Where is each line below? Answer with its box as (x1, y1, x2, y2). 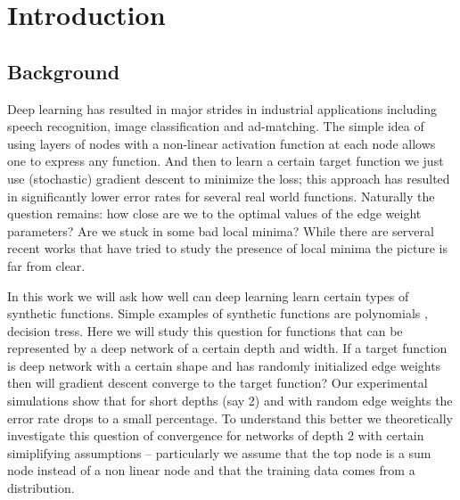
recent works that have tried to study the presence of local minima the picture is (7, 239, 448, 258)
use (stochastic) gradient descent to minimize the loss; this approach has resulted (7, 168, 450, 187)
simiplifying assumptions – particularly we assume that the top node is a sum (7, 443, 431, 462)
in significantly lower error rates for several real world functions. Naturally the (7, 186, 435, 205)
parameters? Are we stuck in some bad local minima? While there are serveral (7, 221, 434, 240)
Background (7, 57, 120, 85)
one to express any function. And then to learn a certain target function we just (7, 152, 444, 170)
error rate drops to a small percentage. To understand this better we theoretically (7, 408, 453, 427)
